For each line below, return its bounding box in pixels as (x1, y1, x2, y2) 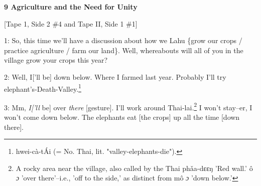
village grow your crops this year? (4, 55, 108, 65)
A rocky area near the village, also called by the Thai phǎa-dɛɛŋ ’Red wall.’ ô (16, 162, 253, 173)
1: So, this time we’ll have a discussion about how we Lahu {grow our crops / (4, 35, 242, 46)
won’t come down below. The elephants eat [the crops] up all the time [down (4, 112, 240, 122)
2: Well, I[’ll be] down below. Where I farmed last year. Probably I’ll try (4, 71, 226, 82)
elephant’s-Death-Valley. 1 (4, 82, 81, 94)
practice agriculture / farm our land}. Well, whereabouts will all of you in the (4, 45, 243, 55)
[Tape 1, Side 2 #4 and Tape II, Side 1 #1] (4, 18, 138, 29)
